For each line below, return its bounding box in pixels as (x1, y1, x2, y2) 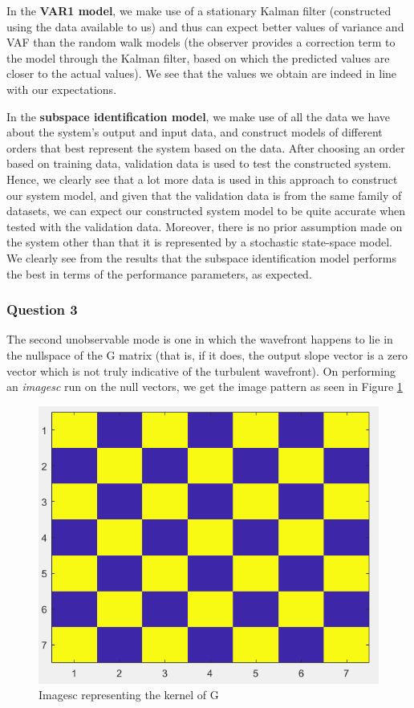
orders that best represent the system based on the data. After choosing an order (6, 139, 405, 156)
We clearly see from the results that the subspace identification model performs (6, 249, 396, 266)
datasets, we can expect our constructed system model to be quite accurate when (6, 202, 406, 219)
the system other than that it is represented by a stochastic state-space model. (6, 234, 392, 250)
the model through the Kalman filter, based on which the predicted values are (6, 49, 390, 66)
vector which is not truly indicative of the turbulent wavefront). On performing (6, 362, 396, 379)
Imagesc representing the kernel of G (39, 686, 219, 703)
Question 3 (6, 299, 78, 319)
